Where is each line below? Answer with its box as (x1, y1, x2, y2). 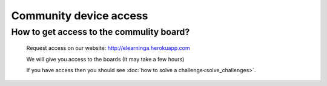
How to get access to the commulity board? (11, 26, 190, 37)
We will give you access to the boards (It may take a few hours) (26, 55, 185, 63)
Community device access (11, 9, 148, 22)
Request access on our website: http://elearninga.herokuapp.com (26, 45, 190, 52)
